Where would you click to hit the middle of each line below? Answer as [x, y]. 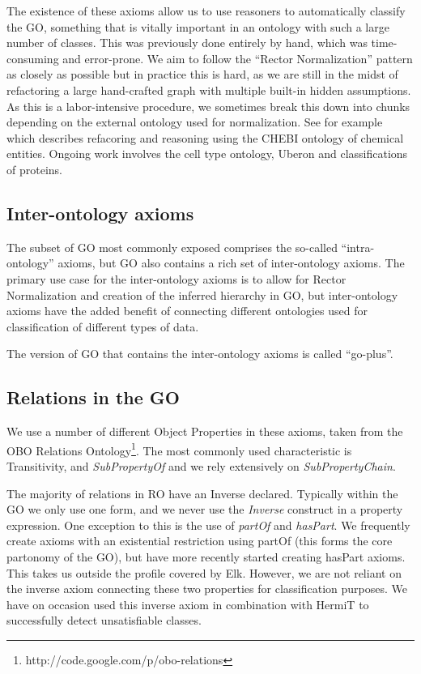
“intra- [358, 247]
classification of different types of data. [103, 326]
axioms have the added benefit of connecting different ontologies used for [187, 311]
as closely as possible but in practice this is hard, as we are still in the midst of [202, 74]
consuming [33, 58]
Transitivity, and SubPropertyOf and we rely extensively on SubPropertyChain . [201, 465]
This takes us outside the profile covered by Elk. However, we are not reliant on [204, 572]
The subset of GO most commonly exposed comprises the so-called [172, 247]
